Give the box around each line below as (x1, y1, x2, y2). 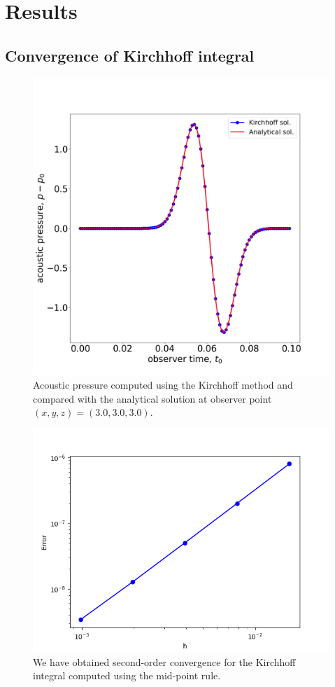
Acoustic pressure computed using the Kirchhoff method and (33, 377, 293, 392)
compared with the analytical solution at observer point (33, 391, 272, 405)
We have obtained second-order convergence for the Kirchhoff (33, 654, 296, 669)
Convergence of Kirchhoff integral (5, 44, 255, 66)
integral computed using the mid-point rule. (33, 668, 221, 683)
